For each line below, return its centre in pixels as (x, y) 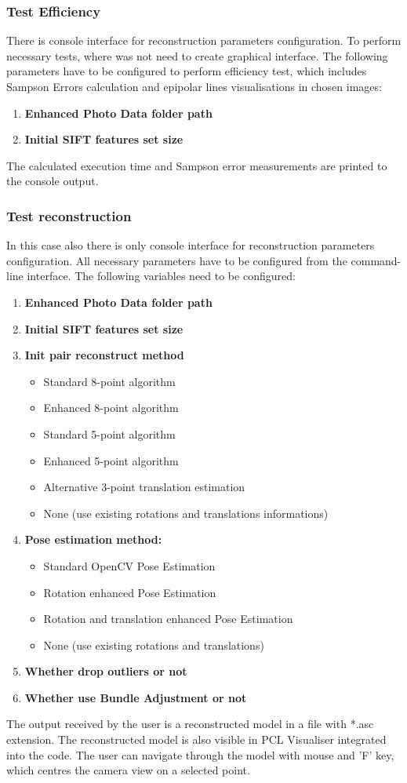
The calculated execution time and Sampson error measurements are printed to (197, 165)
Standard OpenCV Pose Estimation (129, 565)
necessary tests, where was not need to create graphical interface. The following (197, 55)
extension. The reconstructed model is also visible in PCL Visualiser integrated (196, 739)
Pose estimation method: (93, 539)
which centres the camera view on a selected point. (128, 770)
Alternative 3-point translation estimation (144, 487)
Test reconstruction (69, 215)
